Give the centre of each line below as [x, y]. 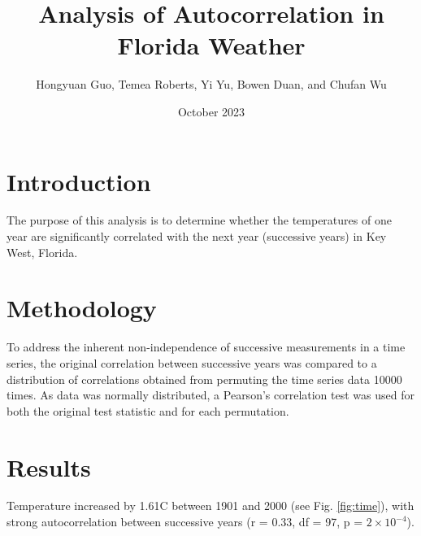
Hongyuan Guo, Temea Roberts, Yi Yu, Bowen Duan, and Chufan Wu [211, 84]
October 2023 [211, 111]
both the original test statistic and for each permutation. [148, 410]
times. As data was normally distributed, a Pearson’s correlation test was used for [210, 395]
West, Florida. [42, 252]
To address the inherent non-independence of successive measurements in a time [206, 347]
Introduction [79, 181]
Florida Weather [211, 45]
